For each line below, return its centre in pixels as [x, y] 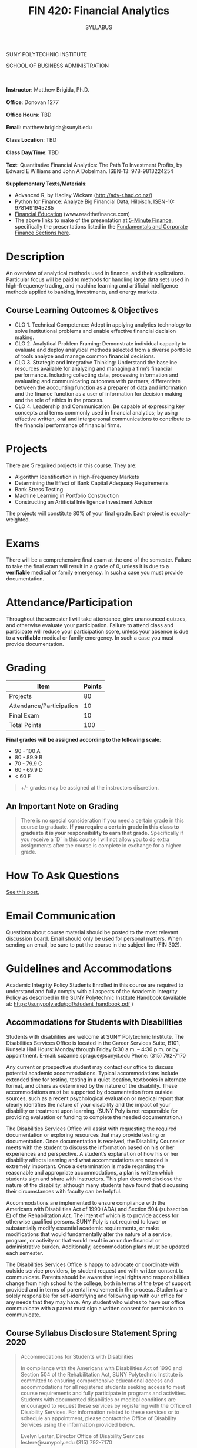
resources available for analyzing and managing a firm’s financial [93, 368]
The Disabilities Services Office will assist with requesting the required [91, 1129]
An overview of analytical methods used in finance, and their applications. [96, 273]
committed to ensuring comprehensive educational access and [97, 1381]
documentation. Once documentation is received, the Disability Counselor [96, 1141]
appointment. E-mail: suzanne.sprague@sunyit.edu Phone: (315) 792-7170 [96, 1055]
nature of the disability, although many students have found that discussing [97, 1185]
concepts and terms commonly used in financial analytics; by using [96, 412]
